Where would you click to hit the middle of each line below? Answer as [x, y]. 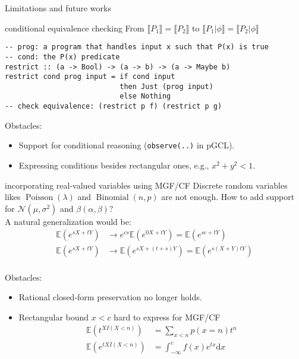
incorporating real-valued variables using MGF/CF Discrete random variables [146, 185]
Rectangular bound [54, 317]
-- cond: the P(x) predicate [62, 57]
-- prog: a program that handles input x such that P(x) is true [137, 47]
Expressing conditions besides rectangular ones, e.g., [114, 165]
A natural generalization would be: [68, 221]
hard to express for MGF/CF [167, 317]
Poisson [40, 198]
